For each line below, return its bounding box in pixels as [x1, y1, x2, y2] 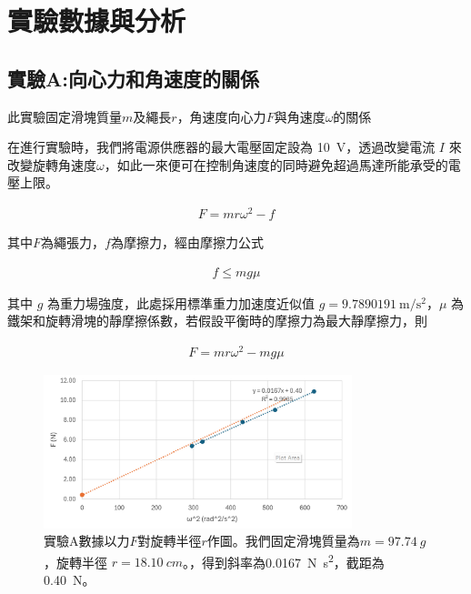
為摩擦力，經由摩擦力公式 [110, 233, 264, 252]
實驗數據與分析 [7, 2, 186, 39]
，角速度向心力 [176, 106, 266, 126]
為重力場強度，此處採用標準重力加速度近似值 [47, 293, 316, 312]
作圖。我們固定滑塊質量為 [206, 531, 360, 550]
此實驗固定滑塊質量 [7, 106, 122, 126]
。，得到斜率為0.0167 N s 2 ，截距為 [183, 549, 385, 571]
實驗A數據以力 [44, 531, 130, 550]
